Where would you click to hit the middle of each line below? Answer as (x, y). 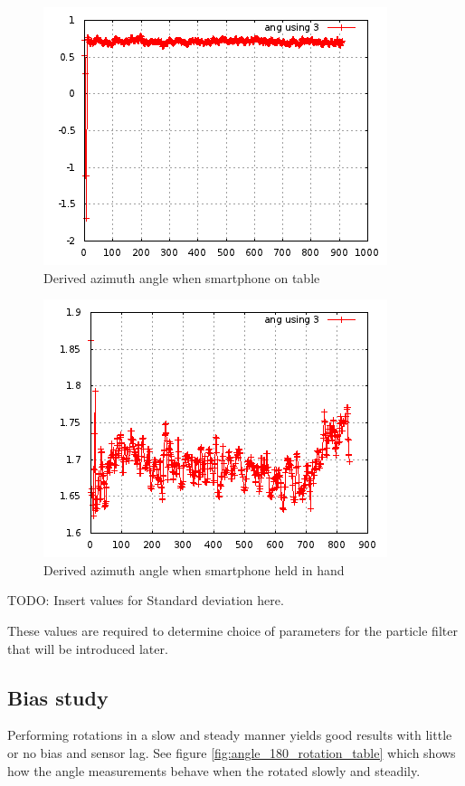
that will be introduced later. (88, 648)
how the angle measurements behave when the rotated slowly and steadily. (214, 770)
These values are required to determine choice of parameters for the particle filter (232, 630)
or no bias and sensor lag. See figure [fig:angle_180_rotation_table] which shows (232, 752)
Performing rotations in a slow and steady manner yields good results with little (230, 735)
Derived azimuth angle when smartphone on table (182, 277)
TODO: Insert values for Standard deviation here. (146, 600)
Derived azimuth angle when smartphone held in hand (194, 569)
